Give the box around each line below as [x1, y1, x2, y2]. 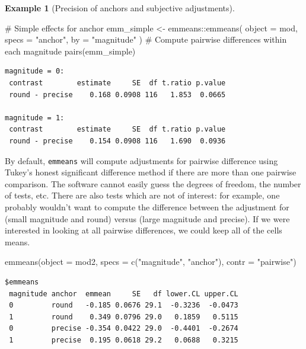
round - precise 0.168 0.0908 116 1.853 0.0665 [9, 90, 226, 99]
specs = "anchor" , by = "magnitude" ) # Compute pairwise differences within [5, 33, 287, 46]
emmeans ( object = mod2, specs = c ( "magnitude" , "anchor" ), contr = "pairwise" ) [5, 255, 297, 268]
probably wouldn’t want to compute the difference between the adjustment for [5, 200, 289, 213]
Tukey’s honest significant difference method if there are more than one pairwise [5, 166, 297, 178]
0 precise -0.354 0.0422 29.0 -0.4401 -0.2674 [9, 324, 238, 333]
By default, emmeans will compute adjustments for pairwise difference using [5, 154, 278, 167]
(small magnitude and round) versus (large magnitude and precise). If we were [5, 212, 290, 225]
